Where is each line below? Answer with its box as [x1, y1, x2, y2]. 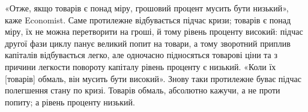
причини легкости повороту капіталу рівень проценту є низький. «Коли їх [5, 60, 276, 72]
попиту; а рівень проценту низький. [5, 95, 135, 108]
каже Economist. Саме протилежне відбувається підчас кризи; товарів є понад [5, 13, 291, 26]
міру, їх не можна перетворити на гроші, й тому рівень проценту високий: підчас [5, 25, 303, 38]
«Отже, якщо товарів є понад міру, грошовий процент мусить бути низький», [5, 2, 289, 14]
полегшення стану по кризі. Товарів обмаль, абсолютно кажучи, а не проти [5, 84, 280, 96]
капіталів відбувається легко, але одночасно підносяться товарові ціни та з [5, 49, 277, 61]
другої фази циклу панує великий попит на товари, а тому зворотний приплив [5, 37, 291, 49]
